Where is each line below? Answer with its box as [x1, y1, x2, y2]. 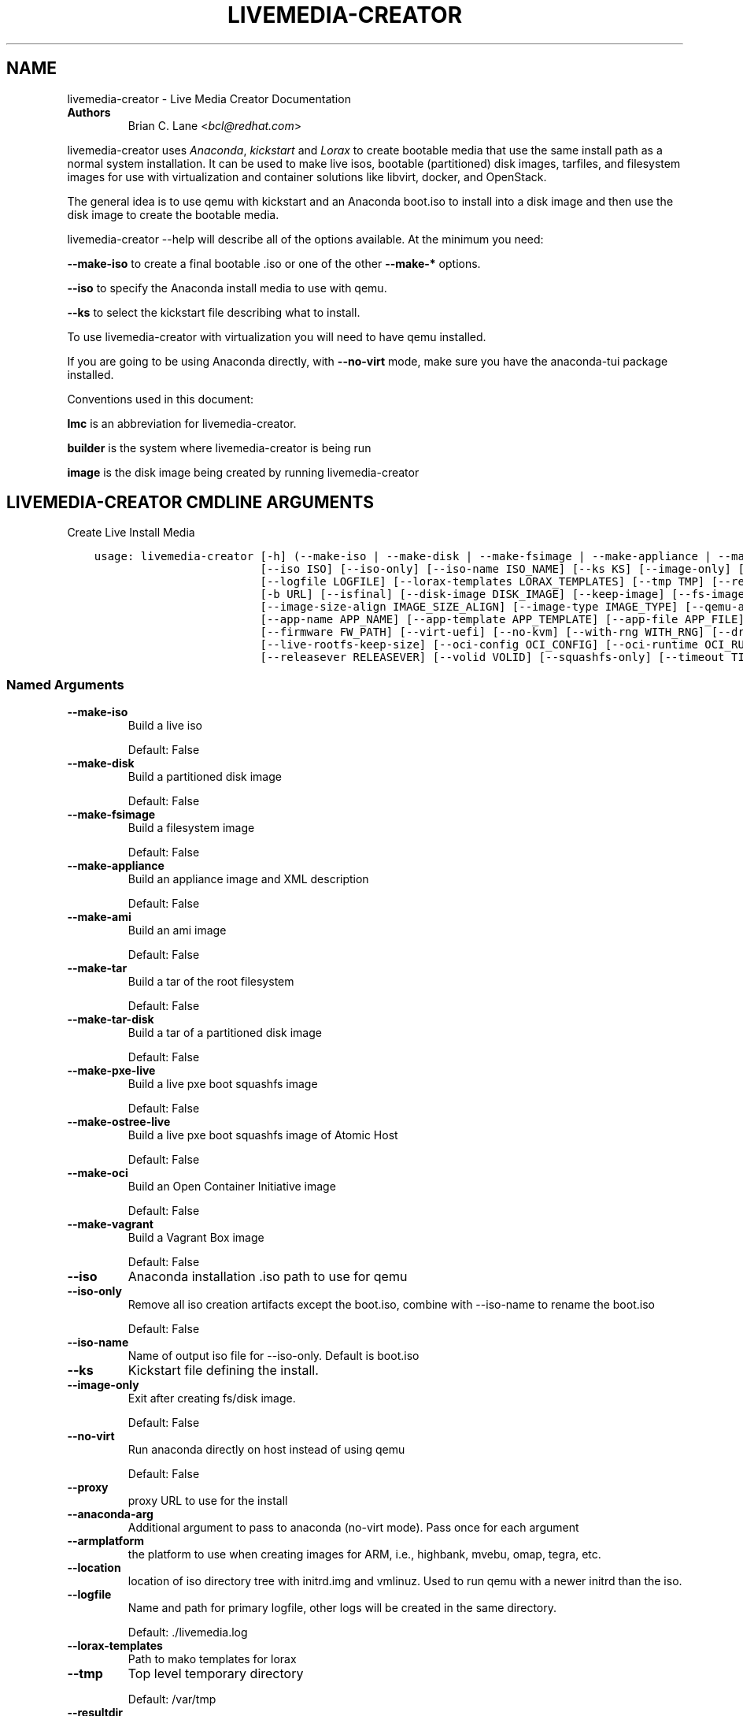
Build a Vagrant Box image [128, 1231, 264, 1245]
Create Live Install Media [67, 526, 195, 540]
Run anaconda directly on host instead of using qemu [128, 1443, 405, 1457]
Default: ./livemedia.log [128, 1625, 248, 1640]
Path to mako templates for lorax [128, 1652, 297, 1666]
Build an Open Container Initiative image [128, 1179, 336, 1194]
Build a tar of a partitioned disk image [128, 1026, 322, 1040]
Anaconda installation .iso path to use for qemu [128, 1268, 408, 1285]
